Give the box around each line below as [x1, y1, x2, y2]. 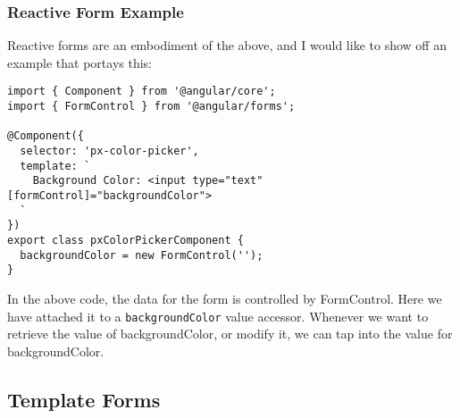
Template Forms [7, 385, 161, 413]
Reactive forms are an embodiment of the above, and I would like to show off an [7, 36, 447, 54]
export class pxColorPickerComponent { [7, 233, 244, 247]
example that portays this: [7, 53, 152, 71]
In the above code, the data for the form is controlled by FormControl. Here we [7, 288, 442, 307]
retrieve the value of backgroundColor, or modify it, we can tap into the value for [7, 324, 453, 343]
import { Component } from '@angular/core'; [7, 85, 276, 98]
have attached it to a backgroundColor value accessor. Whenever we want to [7, 306, 429, 325]
